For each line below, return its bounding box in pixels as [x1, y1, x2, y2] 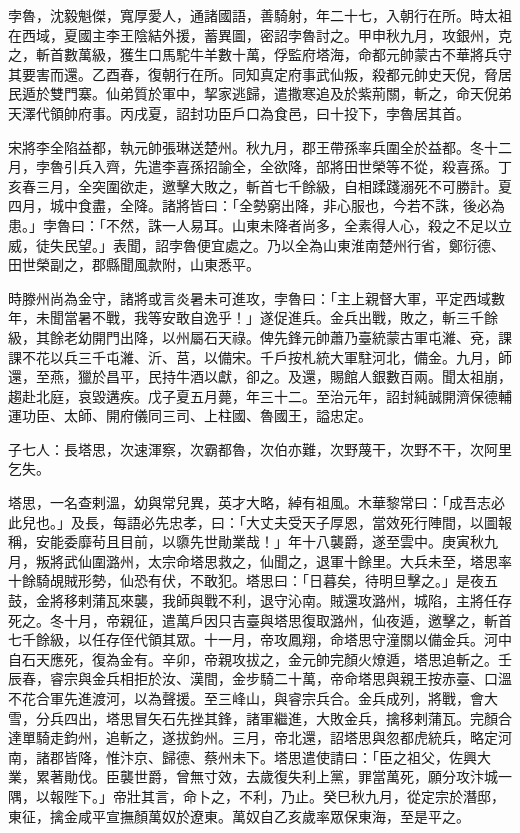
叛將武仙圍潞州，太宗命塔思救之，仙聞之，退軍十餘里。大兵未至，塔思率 [35, 550, 512, 571]
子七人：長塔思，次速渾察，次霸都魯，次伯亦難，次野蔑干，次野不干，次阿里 [8, 438, 512, 459]
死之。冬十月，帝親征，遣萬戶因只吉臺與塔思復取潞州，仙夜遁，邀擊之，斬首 [8, 609, 512, 630]
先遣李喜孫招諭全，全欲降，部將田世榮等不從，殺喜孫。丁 [133, 156, 512, 177]
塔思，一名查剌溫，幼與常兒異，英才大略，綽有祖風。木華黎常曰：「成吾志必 [8, 492, 505, 513]
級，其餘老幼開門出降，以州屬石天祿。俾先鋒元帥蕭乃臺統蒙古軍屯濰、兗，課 [8, 326, 512, 347]
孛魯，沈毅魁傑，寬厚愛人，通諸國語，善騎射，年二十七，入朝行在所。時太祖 [8, 5, 512, 25]
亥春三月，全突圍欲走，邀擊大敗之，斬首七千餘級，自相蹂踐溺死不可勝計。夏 [8, 175, 512, 196]
